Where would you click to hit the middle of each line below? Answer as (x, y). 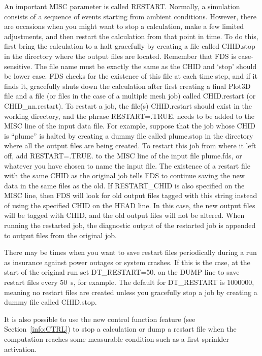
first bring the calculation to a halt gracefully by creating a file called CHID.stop (130, 46)
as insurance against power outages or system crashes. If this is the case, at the (127, 262)
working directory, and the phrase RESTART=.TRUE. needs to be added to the (129, 116)
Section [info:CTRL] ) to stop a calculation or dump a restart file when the (120, 329)
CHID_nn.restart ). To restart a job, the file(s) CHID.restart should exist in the (128, 105)
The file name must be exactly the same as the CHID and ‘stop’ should (146, 66)
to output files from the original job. (60, 235)
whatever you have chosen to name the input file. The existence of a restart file (127, 165)
